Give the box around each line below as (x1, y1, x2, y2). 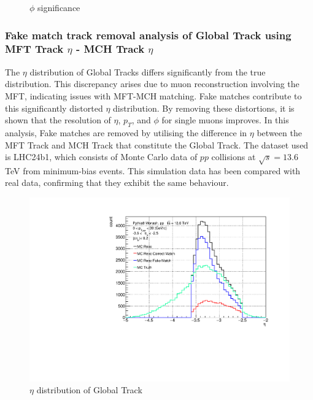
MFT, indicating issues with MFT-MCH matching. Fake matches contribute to (5, 89, 302, 102)
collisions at (211, 150, 256, 163)
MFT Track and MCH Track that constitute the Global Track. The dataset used (5, 138, 309, 151)
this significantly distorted (5, 101, 103, 114)
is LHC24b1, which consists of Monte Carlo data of (5, 150, 198, 163)
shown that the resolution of (5, 113, 111, 126)
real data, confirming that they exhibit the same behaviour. (5, 176, 229, 189)
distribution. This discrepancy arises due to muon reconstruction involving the (5, 77, 299, 90)
